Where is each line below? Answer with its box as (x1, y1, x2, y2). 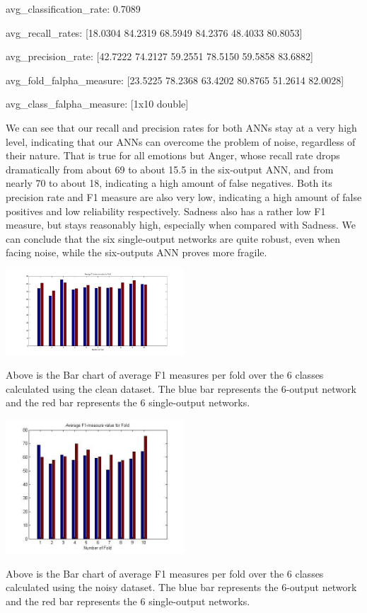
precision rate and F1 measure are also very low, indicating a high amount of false (6, 189, 362, 204)
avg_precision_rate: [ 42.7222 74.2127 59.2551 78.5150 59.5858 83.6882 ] (6, 49, 313, 64)
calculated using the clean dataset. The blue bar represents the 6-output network (6, 381, 356, 396)
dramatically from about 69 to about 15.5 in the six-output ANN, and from (6, 161, 334, 176)
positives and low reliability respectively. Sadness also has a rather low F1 (6, 203, 326, 218)
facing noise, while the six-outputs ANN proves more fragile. (6, 245, 267, 260)
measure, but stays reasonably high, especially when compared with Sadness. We (6, 217, 356, 232)
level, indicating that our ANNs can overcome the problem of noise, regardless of (6, 134, 356, 149)
